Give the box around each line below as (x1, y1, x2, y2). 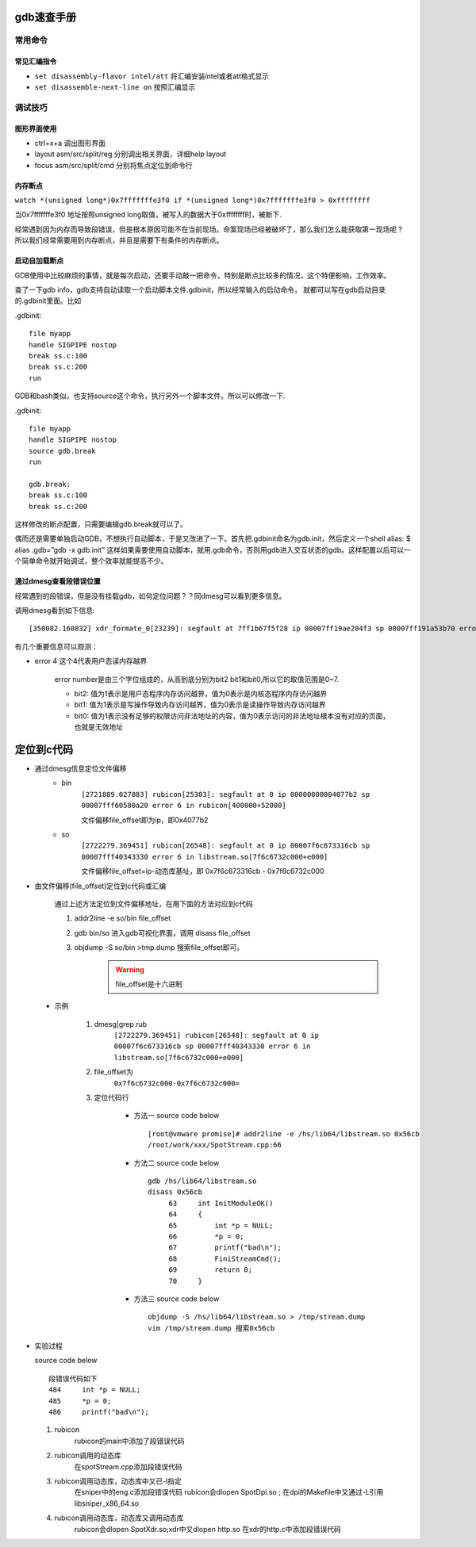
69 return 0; (168, 1266, 253, 1274)
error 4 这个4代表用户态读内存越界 (34, 657, 148, 666)
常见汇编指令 (14, 56, 57, 67)
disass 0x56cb (148, 1188, 202, 1197)
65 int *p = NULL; (168, 1221, 274, 1230)
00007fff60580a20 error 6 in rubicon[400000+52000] (81, 801, 287, 810)
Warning (115, 964, 144, 975)
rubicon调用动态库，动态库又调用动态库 (54, 1513, 184, 1522)
